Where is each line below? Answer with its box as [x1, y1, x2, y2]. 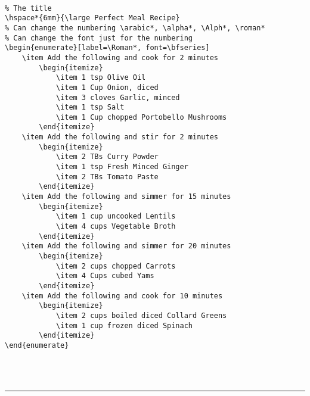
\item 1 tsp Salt [55, 103, 125, 112]
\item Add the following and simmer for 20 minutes [21, 242, 231, 251]
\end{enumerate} [5, 341, 69, 350]
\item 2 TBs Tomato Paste [55, 172, 159, 181]
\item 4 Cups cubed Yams [55, 272, 154, 280]
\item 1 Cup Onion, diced [55, 83, 159, 92]
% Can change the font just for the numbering [5, 33, 193, 42]
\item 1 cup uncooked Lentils [55, 212, 176, 221]
